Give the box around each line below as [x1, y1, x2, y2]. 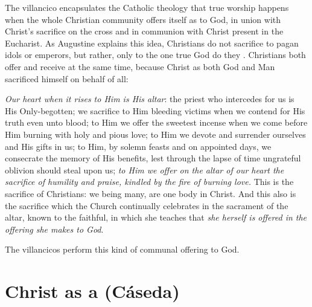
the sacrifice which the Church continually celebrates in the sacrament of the [5, 199, 288, 212]
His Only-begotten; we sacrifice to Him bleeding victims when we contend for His [5, 104, 305, 117]
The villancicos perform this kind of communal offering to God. [5, 243, 240, 256]
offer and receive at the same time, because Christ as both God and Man [5, 60, 275, 73]
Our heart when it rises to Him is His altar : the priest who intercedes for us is [5, 92, 294, 105]
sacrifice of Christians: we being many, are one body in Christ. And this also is [5, 187, 296, 199]
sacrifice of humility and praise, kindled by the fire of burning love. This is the [5, 175, 294, 188]
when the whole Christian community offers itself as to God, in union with [5, 13, 281, 25]
